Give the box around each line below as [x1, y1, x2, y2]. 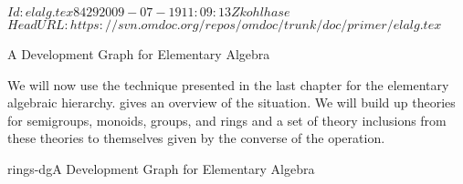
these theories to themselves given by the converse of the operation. [7, 128, 385, 148]
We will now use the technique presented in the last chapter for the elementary [7, 75, 449, 94]
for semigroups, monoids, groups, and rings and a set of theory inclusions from [7, 110, 447, 129]
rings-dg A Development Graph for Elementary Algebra [7, 158, 315, 178]
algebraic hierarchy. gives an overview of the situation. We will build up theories [7, 93, 456, 112]
